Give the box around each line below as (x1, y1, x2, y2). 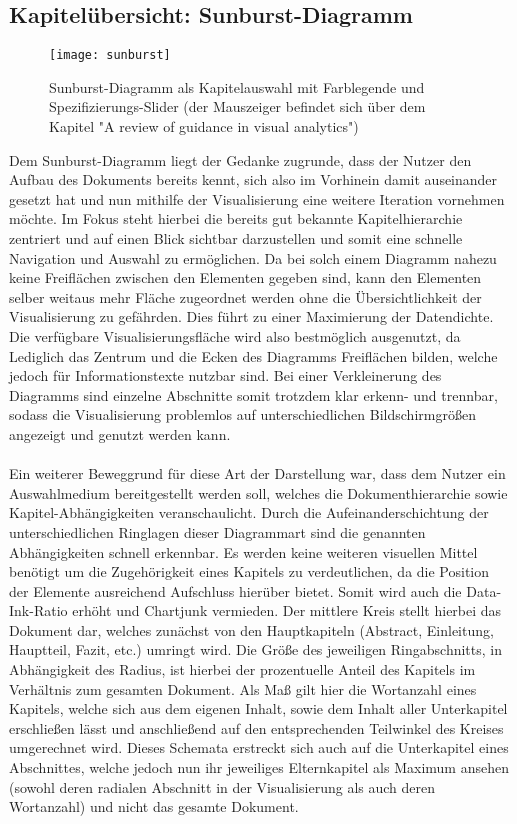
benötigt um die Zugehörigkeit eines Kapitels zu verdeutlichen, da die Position (9, 561, 490, 582)
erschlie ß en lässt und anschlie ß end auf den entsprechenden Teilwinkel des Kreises (9, 717, 504, 738)
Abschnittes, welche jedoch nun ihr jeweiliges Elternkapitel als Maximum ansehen (9, 757, 509, 778)
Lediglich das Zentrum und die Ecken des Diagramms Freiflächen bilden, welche (9, 345, 498, 366)
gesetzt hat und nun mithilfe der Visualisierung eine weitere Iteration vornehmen (9, 188, 505, 209)
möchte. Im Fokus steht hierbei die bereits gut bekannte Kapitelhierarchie (9, 208, 463, 229)
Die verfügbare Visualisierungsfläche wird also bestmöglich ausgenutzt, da (9, 325, 461, 346)
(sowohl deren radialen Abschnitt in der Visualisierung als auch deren (9, 776, 436, 797)
